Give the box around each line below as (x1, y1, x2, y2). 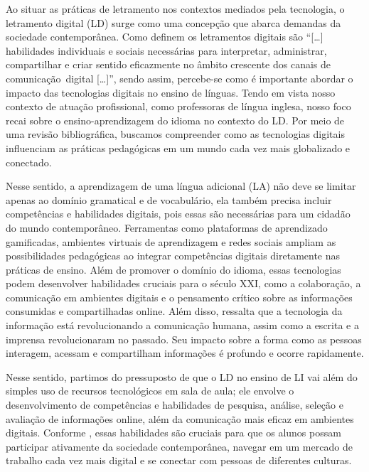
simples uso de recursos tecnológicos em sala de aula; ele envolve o (6, 383, 294, 398)
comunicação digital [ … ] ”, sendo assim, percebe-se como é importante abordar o (6, 70, 353, 85)
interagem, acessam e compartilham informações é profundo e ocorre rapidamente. (6, 345, 364, 360)
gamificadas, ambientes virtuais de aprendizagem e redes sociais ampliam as (6, 234, 336, 249)
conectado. (6, 154, 52, 169)
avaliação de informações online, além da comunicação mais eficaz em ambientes (6, 411, 354, 426)
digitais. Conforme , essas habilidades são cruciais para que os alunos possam (6, 425, 341, 440)
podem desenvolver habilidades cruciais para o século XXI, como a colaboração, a (6, 276, 361, 291)
